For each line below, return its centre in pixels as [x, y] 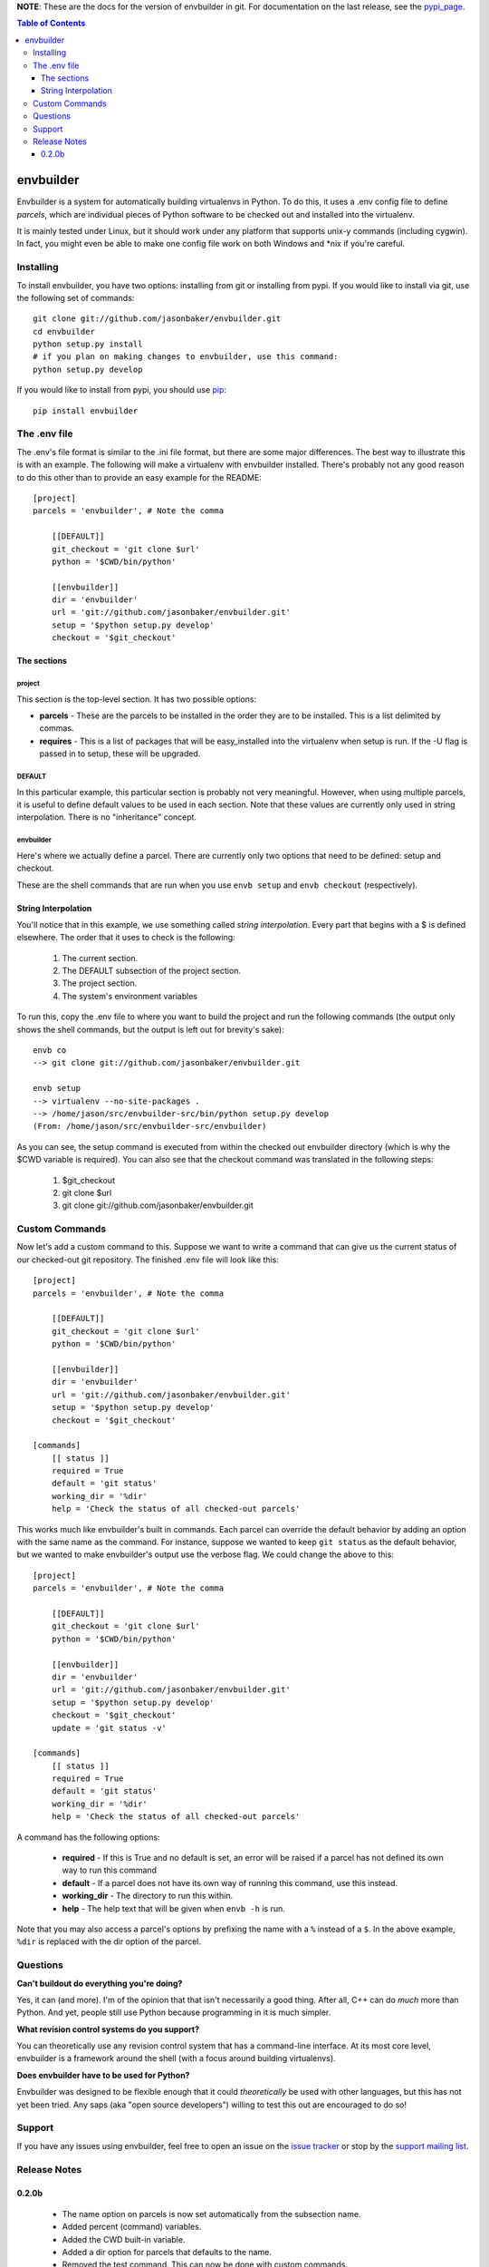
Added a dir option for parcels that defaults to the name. [167, 2252]
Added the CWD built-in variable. [124, 2239]
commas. [57, 728]
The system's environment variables [130, 996]
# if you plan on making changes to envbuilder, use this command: [186, 357]
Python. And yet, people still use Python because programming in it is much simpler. [174, 2012]
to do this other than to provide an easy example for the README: [139, 477]
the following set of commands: [76, 297]
